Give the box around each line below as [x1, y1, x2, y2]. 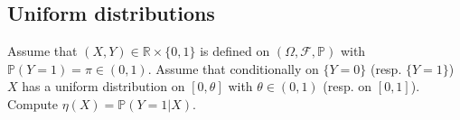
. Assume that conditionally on [147, 59, 319, 78]
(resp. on [323, 77, 372, 96]
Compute [7, 94, 58, 113]
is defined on [200, 42, 270, 60]
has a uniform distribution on [22, 77, 185, 96]
